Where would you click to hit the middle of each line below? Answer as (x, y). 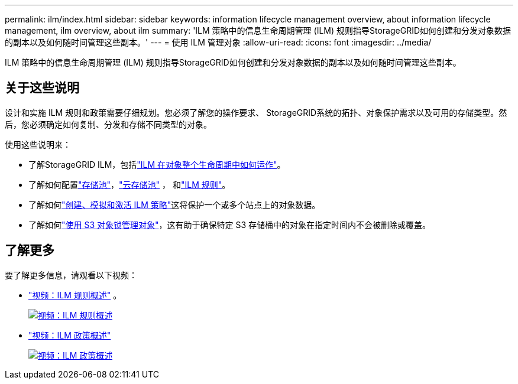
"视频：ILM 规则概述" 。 (75, 295)
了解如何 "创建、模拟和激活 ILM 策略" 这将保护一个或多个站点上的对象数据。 (174, 204)
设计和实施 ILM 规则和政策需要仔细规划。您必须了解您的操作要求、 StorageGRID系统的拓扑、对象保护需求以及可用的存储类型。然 (256, 112)
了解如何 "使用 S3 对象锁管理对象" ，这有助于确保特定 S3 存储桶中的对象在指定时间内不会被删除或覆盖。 (230, 224)
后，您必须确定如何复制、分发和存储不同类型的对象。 (108, 124)
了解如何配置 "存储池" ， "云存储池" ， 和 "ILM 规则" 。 (129, 184)
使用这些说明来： (38, 144)
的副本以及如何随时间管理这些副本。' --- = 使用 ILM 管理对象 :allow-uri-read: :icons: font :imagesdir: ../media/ (218, 42)
